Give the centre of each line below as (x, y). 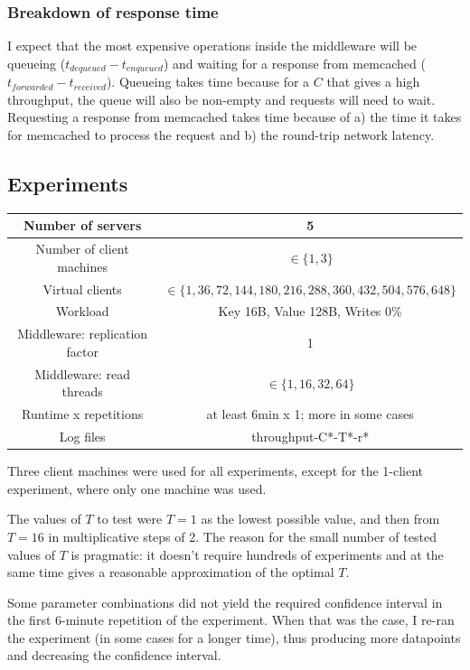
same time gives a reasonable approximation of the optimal (171, 572)
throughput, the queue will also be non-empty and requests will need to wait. (221, 99)
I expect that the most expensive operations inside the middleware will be (212, 46)
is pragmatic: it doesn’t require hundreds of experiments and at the (257, 554)
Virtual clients (82, 288)
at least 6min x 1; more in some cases (310, 414)
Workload (82, 311)
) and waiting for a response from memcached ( (294, 63)
